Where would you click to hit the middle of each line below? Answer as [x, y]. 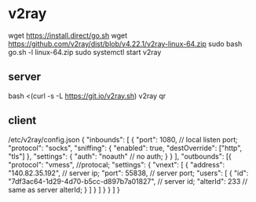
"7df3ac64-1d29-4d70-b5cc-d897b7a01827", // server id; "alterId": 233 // [128, 181]
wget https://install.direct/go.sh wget [68, 35]
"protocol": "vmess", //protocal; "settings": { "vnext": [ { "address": [117, 164]
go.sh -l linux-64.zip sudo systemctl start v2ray [85, 52]
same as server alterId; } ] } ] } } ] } [64, 189]
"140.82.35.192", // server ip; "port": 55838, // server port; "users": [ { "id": [128, 173]
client [22, 121]
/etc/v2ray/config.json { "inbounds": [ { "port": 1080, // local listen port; [123, 139]
